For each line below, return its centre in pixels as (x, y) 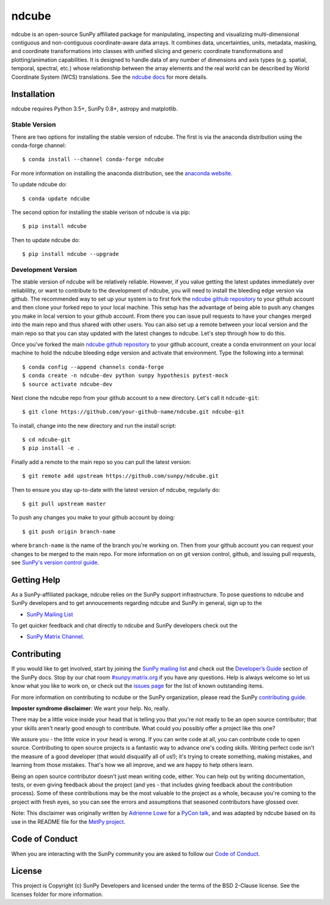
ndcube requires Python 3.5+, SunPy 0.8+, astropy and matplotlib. (95, 109)
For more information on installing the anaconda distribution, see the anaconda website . (122, 173)
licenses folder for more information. (57, 894)
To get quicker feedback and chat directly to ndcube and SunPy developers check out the (124, 626)
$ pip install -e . (51, 448)
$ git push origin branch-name (69, 531)
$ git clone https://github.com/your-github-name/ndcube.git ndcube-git (133, 412)
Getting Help (36, 580)
